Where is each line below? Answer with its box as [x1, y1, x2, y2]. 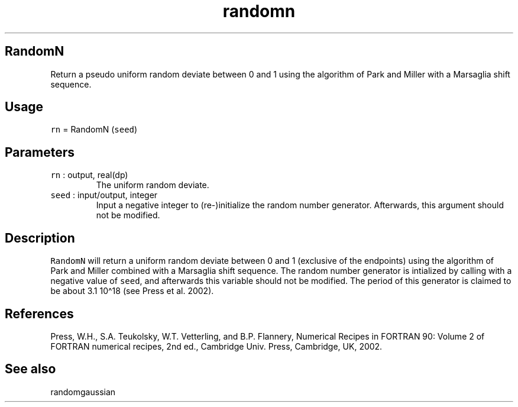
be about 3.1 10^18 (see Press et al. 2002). [50, 286, 214, 296]
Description [5, 230, 75, 246]
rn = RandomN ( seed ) [50, 124, 138, 135]
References [5, 306, 74, 321]
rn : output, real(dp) [50, 170, 128, 180]
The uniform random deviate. [96, 180, 209, 190]
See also [5, 361, 56, 377]
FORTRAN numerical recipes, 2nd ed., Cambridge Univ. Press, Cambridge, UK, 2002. [50, 341, 383, 351]
